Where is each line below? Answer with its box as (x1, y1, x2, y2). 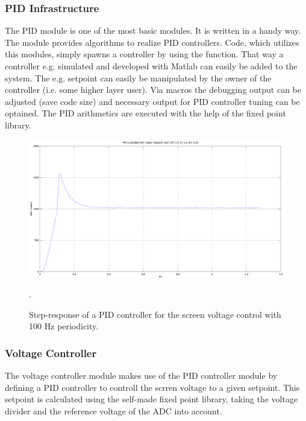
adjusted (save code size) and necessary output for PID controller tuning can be (5, 95, 300, 107)
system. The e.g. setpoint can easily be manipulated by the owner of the (5, 71, 272, 84)
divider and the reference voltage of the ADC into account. (5, 405, 222, 417)
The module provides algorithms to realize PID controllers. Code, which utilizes (5, 36, 299, 48)
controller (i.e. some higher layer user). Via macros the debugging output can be (5, 83, 302, 96)
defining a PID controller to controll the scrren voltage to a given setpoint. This (5, 381, 300, 393)
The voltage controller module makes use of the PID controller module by (5, 369, 278, 382)
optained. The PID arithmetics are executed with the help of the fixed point (5, 107, 286, 119)
